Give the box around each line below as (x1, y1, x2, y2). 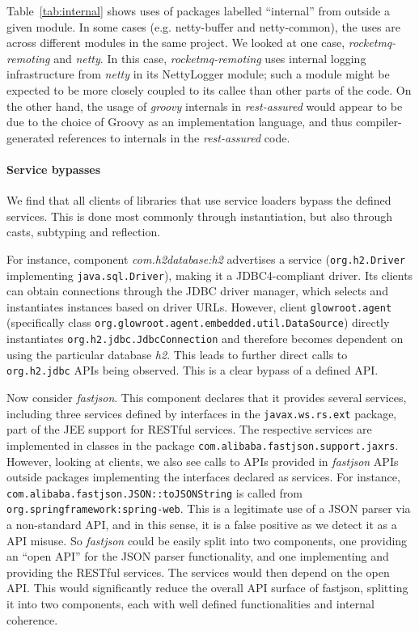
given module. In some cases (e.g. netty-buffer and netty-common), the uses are (6, 18, 400, 35)
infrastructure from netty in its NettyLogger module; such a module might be (6, 66, 390, 83)
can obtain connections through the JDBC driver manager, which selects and (6, 282, 388, 299)
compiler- (355, 113, 402, 130)
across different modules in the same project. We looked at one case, (6, 34, 345, 51)
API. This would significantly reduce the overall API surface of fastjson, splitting (6, 579, 408, 596)
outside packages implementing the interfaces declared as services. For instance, (6, 468, 400, 485)
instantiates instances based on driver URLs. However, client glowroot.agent (6, 298, 392, 315)
